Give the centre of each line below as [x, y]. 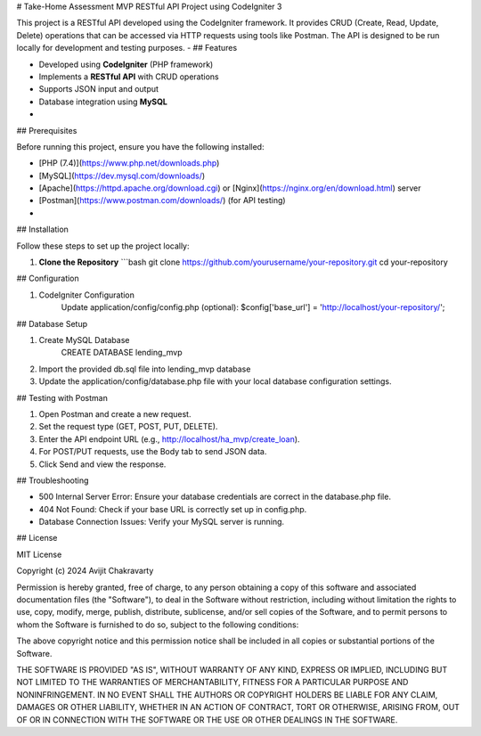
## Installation [42, 229]
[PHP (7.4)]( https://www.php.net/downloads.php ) [129, 163]
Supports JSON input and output [99, 89]
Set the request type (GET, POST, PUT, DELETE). [128, 427]
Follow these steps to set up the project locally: [103, 246]
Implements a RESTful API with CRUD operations [129, 77]
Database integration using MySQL [103, 102]
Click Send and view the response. [102, 464]
